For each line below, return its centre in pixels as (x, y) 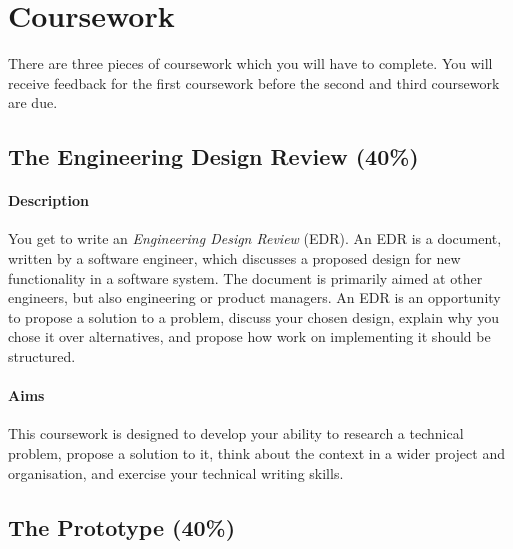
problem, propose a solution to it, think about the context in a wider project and (256, 453)
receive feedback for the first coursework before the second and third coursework (254, 82)
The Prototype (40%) (122, 526)
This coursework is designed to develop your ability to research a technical (236, 433)
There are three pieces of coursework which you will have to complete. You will (250, 63)
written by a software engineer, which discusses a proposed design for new (234, 258)
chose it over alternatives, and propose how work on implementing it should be (249, 336)
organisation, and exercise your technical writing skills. (176, 472)
